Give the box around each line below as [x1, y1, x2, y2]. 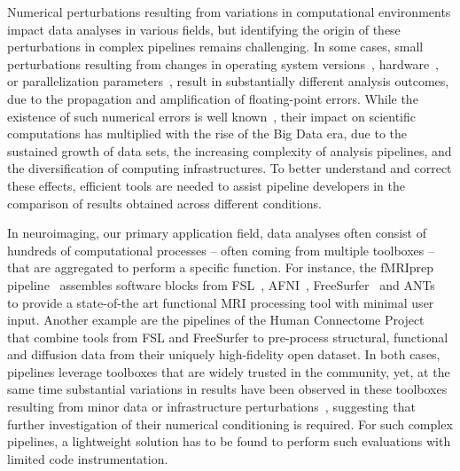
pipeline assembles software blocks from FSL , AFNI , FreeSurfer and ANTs [7, 275, 435, 294]
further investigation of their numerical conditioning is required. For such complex [7, 414, 453, 433]
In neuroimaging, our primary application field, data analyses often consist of [7, 224, 427, 242]
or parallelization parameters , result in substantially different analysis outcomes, [7, 72, 449, 90]
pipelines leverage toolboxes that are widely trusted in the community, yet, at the [7, 362, 450, 381]
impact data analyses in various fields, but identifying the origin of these [7, 20, 401, 38]
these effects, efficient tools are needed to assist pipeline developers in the [7, 176, 405, 194]
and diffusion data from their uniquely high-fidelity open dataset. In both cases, [7, 345, 441, 364]
